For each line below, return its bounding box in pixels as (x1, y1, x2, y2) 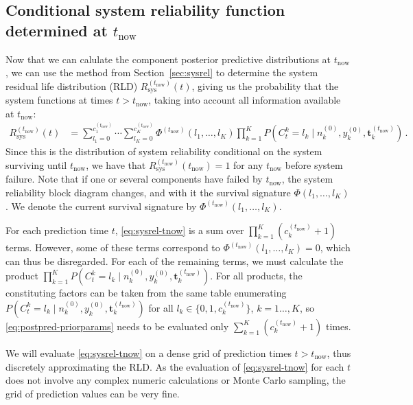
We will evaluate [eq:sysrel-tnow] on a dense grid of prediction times (5, 345, 292, 360)
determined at (5, 19, 108, 40)
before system (285, 157, 343, 172)
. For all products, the (210, 268, 303, 283)
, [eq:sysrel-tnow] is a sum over (115, 223, 244, 238)
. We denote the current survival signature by (5, 198, 197, 213)
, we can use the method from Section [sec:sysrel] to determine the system (5, 65, 318, 80)
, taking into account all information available (148, 93, 341, 107)
